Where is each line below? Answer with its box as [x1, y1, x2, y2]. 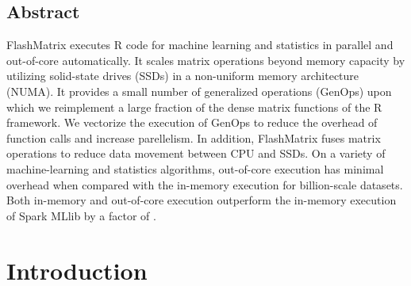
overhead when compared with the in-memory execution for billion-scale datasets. [6, 176, 403, 193]
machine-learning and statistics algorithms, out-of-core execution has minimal [6, 160, 384, 177]
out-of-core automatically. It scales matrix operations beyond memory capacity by [6, 51, 405, 68]
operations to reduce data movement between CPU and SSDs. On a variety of [6, 145, 386, 162]
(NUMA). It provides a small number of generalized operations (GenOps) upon [6, 82, 392, 99]
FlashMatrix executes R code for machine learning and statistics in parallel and [6, 36, 394, 53]
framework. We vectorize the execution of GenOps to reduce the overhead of [6, 114, 378, 131]
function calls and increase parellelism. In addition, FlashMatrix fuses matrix [6, 129, 381, 146]
